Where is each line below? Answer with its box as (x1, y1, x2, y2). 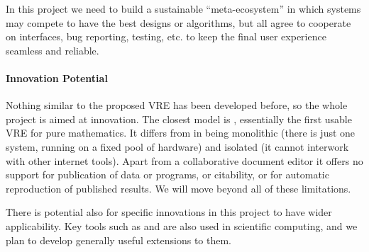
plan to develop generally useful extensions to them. (6, 232, 231, 247)
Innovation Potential (6, 70, 108, 85)
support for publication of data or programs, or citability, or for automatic (6, 167, 329, 182)
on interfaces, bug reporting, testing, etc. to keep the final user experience (6, 29, 326, 44)
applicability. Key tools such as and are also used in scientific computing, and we (6, 218, 358, 233)
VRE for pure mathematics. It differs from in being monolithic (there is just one (6, 125, 356, 140)
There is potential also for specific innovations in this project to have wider (6, 205, 332, 219)
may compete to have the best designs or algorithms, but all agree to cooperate (6, 15, 351, 30)
